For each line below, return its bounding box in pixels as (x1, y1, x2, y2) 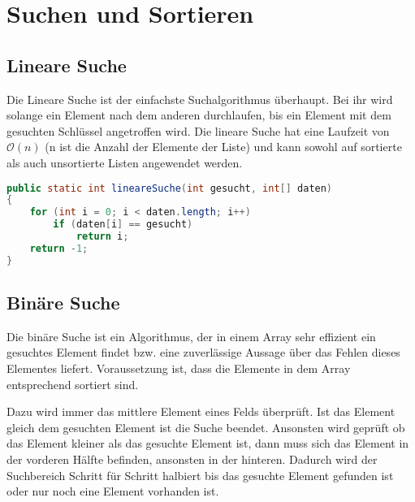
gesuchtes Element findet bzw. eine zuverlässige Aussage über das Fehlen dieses (6, 344, 400, 361)
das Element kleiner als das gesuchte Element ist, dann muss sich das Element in (6, 435, 409, 452)
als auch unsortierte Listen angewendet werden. (6, 154, 243, 171)
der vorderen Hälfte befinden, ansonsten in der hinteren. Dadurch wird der (6, 451, 378, 468)
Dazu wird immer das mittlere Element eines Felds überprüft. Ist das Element (6, 403, 396, 420)
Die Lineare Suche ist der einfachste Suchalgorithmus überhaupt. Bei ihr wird (6, 90, 393, 107)
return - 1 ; (29, 242, 89, 254)
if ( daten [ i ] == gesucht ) (53, 219, 193, 231)
